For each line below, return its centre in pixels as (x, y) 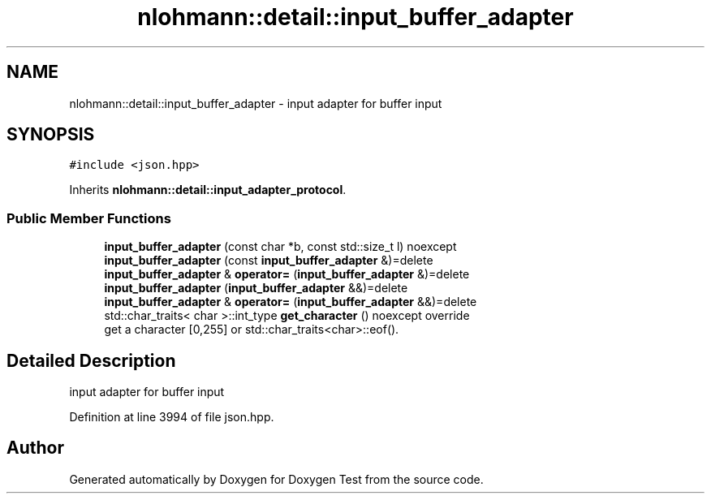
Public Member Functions (89, 218)
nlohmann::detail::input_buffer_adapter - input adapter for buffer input (256, 103)
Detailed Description (91, 360)
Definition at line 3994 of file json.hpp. (172, 417)
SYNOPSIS (51, 135)
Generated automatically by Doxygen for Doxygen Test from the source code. (276, 479)
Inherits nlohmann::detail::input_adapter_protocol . (208, 190)
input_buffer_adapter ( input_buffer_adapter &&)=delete (256, 288)
